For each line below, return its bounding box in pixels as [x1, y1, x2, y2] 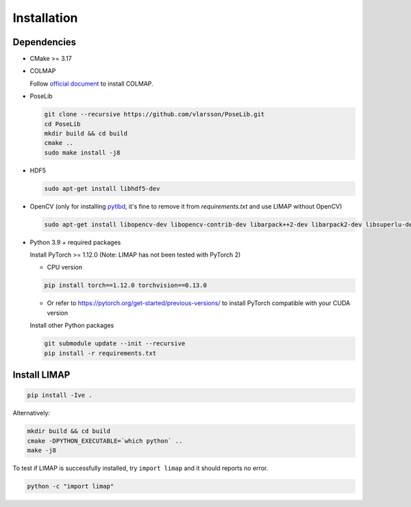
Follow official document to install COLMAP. [29, 79, 153, 88]
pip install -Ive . [27, 391, 92, 400]
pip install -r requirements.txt [44, 349, 157, 357]
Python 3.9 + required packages [29, 238, 121, 246]
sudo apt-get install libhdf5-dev [44, 185, 160, 192]
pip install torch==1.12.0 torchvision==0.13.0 [44, 281, 207, 289]
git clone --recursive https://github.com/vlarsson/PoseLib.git [44, 110, 265, 118]
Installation [12, 10, 78, 25]
